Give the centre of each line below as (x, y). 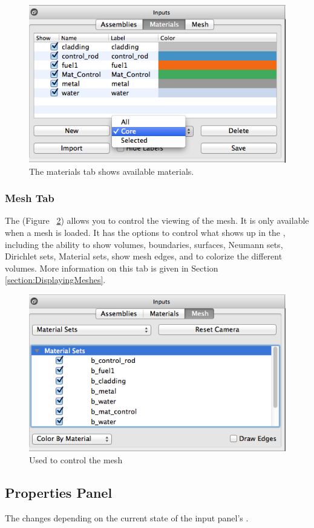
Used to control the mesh (76, 459)
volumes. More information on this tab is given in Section (112, 268)
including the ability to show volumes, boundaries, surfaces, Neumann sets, (144, 244)
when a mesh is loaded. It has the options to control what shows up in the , (145, 232)
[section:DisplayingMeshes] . (55, 280)
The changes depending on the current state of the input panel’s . (127, 517)
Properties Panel (59, 492)
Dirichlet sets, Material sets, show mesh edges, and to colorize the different (144, 256)
